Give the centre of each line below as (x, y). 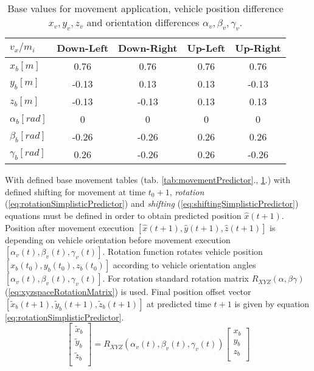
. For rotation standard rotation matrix (176, 278)
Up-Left (206, 48)
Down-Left (83, 48)
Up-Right (258, 48)
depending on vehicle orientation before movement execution (118, 239)
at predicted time (179, 303)
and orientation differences (143, 22)
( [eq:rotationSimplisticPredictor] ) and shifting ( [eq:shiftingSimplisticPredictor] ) (152, 203)
